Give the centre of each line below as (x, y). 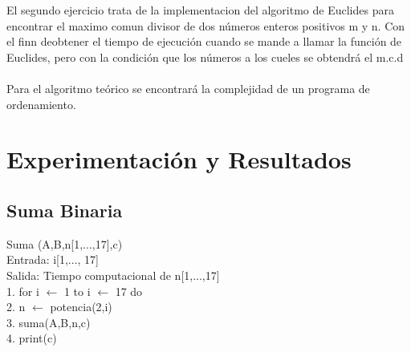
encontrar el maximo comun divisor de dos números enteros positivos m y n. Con (206, 25)
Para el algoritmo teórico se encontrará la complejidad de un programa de (188, 88)
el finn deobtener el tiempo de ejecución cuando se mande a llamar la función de (204, 41)
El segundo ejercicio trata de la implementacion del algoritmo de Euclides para (200, 10)
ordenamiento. (41, 104)
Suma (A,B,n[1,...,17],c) (65, 243)
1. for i (23, 291)
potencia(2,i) (81, 307)
